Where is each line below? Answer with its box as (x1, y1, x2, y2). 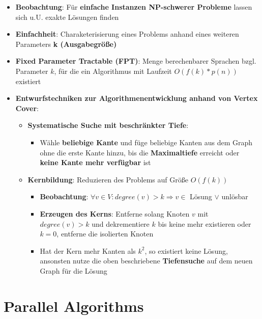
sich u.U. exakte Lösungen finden (15, 11, 119, 22)
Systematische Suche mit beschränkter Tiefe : (27, 120, 189, 130)
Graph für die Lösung (40, 265, 107, 276)
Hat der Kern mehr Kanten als (40, 245, 136, 256)
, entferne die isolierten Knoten (56, 228, 154, 239)
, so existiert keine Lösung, (144, 245, 228, 256)
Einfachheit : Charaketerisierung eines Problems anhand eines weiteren (15, 29, 239, 39)
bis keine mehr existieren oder (158, 218, 251, 229)
